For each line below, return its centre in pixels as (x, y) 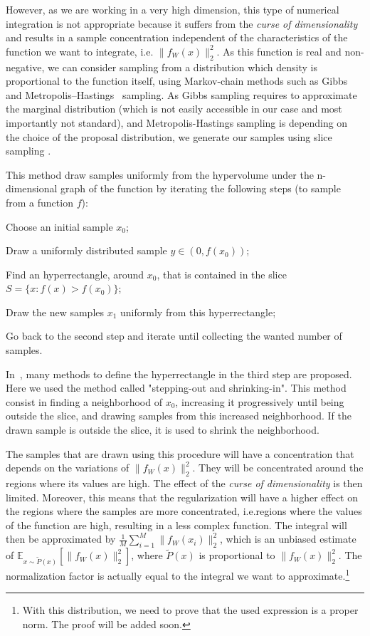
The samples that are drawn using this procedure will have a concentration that (180, 453)
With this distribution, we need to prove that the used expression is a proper (190, 610)
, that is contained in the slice (222, 274)
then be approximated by (61, 539)
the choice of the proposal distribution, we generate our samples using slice (169, 136)
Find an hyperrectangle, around (75, 274)
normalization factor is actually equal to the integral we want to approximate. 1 (178, 574)
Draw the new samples (55, 312)
